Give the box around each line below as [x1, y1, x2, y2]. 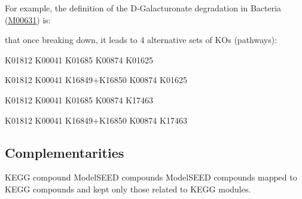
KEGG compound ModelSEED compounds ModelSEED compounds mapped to [5, 171, 297, 183]
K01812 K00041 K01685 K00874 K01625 [5, 53, 154, 66]
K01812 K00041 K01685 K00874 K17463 [5, 93, 154, 106]
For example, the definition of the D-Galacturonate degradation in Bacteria [5, 2, 282, 14]
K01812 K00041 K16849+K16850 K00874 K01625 [5, 74, 187, 86]
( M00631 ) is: [5, 13, 51, 26]
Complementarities [5, 143, 124, 161]
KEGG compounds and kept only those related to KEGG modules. [5, 182, 251, 195]
